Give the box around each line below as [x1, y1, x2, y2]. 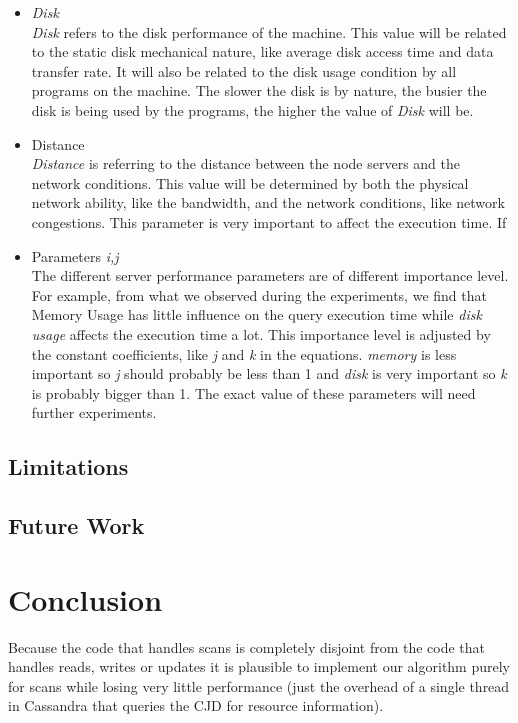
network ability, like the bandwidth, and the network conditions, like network [31, 192, 505, 213]
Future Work [8, 510, 145, 541]
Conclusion [8, 578, 163, 619]
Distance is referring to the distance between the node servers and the [31, 153, 460, 174]
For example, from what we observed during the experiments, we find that [31, 284, 487, 305]
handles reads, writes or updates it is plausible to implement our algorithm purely [8, 656, 510, 677]
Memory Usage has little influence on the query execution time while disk [31, 304, 482, 325]
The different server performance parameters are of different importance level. [31, 265, 509, 286]
